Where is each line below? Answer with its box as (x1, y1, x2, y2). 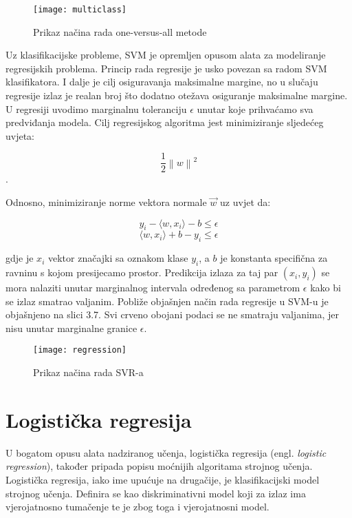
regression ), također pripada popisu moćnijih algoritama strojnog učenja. (5, 459, 313, 473)
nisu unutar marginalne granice (5, 320, 137, 335)
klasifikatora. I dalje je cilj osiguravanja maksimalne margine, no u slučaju (5, 74, 318, 89)
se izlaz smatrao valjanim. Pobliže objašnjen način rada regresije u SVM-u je (5, 293, 329, 308)
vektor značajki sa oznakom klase (47, 251, 188, 265)
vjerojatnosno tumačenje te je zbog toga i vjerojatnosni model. (5, 499, 269, 514)
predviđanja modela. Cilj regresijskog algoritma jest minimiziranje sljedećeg (5, 115, 324, 129)
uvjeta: (5, 128, 35, 143)
